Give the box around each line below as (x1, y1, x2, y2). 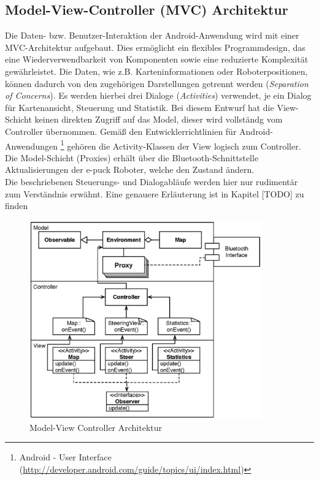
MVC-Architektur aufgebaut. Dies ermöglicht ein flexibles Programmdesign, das (5, 40, 306, 53)
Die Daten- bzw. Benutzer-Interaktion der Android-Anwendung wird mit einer (5, 29, 299, 42)
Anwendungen (5, 139, 58, 152)
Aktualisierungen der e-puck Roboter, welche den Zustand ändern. (5, 163, 255, 176)
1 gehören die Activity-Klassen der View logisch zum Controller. (60, 137, 301, 152)
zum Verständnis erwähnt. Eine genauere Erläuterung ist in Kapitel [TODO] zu (5, 187, 304, 200)
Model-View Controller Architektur (29, 421, 163, 433)
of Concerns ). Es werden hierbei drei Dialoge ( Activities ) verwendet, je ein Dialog (5, 89, 312, 102)
